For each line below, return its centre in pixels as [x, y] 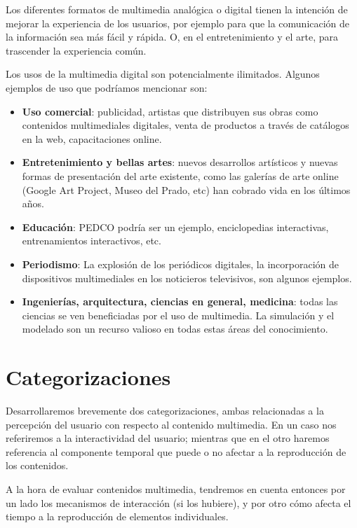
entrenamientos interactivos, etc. [92, 241]
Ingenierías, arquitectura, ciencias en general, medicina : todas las [180, 301]
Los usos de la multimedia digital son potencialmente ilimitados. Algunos [163, 74]
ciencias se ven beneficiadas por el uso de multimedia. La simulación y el [178, 315]
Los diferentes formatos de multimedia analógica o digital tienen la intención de [177, 9]
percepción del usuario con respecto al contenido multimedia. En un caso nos [171, 424]
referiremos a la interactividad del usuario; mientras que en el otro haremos [168, 438]
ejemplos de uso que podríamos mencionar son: [107, 87]
